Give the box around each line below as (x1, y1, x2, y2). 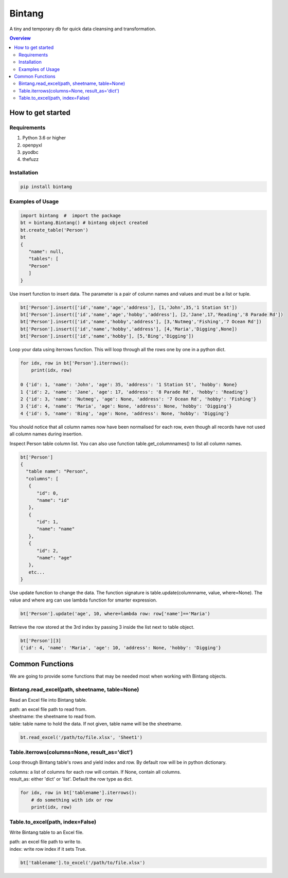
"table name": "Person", (26, 468, 88, 474)
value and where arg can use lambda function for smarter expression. (9, 597, 157, 603)
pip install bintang (20, 184, 72, 190)
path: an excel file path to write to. (9, 838, 82, 845)
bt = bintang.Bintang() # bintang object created (20, 220, 148, 226)
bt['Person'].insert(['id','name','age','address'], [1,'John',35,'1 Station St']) (20, 304, 238, 310)
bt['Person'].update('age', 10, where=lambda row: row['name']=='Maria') (20, 611, 210, 616)
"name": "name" (37, 526, 75, 532)
